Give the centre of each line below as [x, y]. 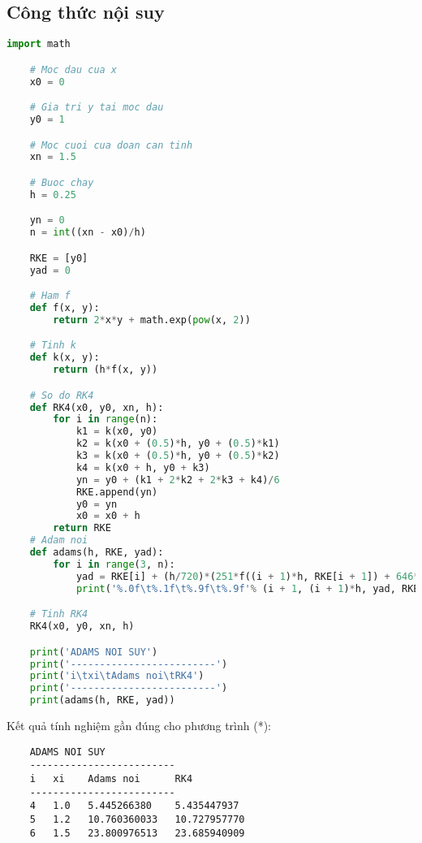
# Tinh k [53, 346]
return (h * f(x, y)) [105, 370]
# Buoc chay [62, 182]
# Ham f [50, 296]
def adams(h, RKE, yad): [97, 553]
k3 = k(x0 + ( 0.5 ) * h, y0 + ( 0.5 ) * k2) [178, 456]
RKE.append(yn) [117, 492]
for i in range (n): [105, 419]
